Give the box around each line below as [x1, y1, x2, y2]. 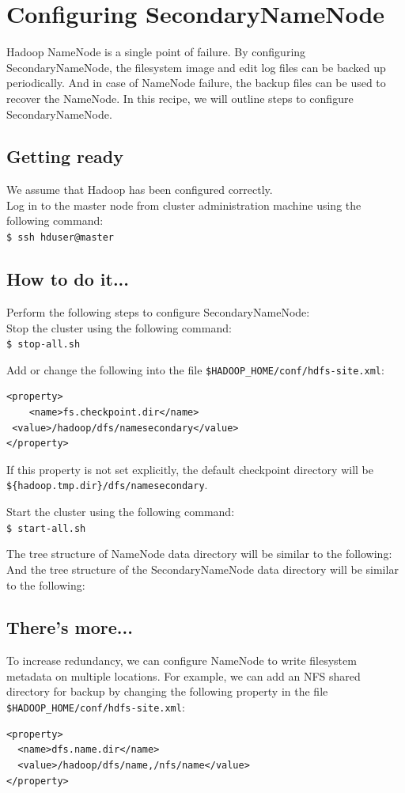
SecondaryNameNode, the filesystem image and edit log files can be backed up [6, 59, 386, 75]
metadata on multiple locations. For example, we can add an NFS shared [6, 667, 361, 684]
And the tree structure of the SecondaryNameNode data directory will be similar [6, 560, 399, 577]
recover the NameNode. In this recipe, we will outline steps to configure [6, 89, 354, 106]
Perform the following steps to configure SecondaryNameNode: [6, 303, 310, 320]
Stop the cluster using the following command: [6, 319, 232, 336]
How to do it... [6, 267, 130, 291]
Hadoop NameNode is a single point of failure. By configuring [6, 44, 306, 60]
